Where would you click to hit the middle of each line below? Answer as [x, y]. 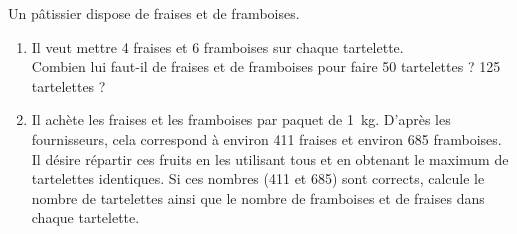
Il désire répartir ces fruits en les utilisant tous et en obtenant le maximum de [270, 158]
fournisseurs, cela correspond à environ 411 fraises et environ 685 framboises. [266, 138]
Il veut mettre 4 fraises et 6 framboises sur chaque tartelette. [217, 46]
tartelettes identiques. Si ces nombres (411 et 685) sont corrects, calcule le [258, 178]
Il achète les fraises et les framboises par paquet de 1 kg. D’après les [241, 119]
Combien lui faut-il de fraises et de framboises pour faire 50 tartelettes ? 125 [266, 66]
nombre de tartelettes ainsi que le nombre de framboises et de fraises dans [258, 197]
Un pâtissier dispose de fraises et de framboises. [154, 13]
